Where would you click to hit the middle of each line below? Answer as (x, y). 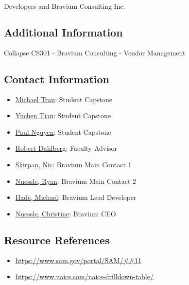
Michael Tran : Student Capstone (64, 99)
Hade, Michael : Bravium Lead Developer (76, 197)
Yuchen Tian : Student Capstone (63, 116)
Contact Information (57, 79)
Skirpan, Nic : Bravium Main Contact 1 (73, 164)
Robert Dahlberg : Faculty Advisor (66, 148)
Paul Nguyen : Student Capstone (63, 132)
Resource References (57, 240)
